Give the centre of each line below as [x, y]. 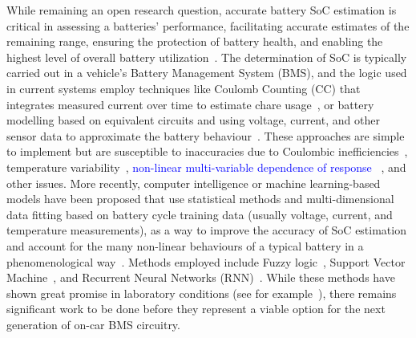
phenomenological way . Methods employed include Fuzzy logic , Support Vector [206, 261]
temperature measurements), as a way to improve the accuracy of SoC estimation [206, 230]
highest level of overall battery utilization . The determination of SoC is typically [207, 57]
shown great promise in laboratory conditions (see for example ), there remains [202, 293]
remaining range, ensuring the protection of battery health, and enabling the [195, 41]
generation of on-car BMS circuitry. [93, 324]
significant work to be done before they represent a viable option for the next [196, 309]
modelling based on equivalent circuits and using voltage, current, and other [193, 120]
